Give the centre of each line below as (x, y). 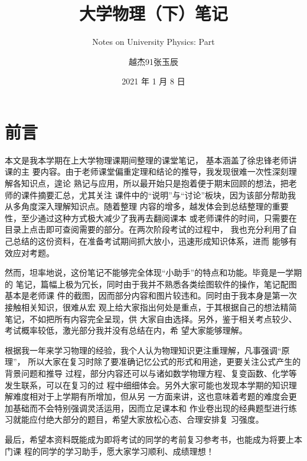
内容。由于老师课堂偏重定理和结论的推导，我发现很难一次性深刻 (164, 171)
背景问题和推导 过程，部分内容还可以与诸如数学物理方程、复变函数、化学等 (151, 373)
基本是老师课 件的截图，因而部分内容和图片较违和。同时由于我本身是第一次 (151, 295)
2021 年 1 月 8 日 (153, 81)
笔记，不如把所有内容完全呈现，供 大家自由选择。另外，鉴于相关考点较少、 (151, 318)
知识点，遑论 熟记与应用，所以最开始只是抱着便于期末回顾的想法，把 (155, 183)
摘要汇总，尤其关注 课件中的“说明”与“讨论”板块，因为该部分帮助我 (167, 194)
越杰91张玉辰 (153, 61)
